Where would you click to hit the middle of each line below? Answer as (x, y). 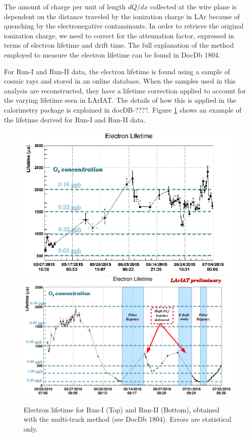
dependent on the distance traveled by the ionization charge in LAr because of (122, 16)
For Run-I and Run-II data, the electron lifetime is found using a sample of (117, 71)
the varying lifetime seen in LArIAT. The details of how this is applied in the (120, 100)
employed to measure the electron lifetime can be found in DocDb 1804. (112, 54)
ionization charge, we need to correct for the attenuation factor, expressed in (119, 35)
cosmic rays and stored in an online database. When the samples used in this (120, 81)
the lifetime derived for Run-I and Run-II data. (75, 119)
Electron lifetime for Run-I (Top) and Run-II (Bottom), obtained (122, 409)
